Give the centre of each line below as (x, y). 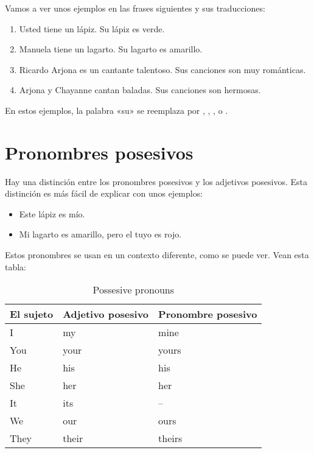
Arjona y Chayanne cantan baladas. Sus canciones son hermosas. (140, 90)
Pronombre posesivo (208, 314)
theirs (170, 438)
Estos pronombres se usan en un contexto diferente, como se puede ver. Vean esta (157, 255)
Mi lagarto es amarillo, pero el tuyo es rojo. (100, 234)
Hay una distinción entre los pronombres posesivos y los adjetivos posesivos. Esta (156, 181)
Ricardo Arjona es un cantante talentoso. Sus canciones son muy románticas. (162, 69)
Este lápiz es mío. (52, 213)
